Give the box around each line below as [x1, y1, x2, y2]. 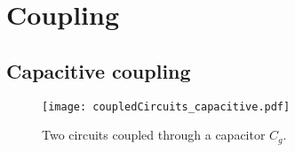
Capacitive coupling [6, 57, 191, 84]
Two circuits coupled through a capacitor [42, 125, 266, 144]
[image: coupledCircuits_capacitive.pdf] [42, 100, 291, 113]
